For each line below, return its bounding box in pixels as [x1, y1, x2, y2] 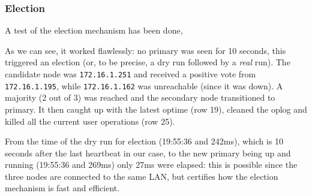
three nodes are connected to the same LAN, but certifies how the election [5, 170, 278, 182]
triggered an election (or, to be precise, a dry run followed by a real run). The [5, 56, 290, 68]
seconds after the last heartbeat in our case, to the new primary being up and [5, 146, 291, 159]
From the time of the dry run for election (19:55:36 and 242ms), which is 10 [5, 135, 284, 147]
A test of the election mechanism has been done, [5, 24, 183, 37]
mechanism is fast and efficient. [5, 182, 120, 194]
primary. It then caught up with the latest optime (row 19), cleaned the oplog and [5, 102, 307, 115]
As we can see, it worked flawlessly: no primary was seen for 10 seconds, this [5, 44, 286, 56]
